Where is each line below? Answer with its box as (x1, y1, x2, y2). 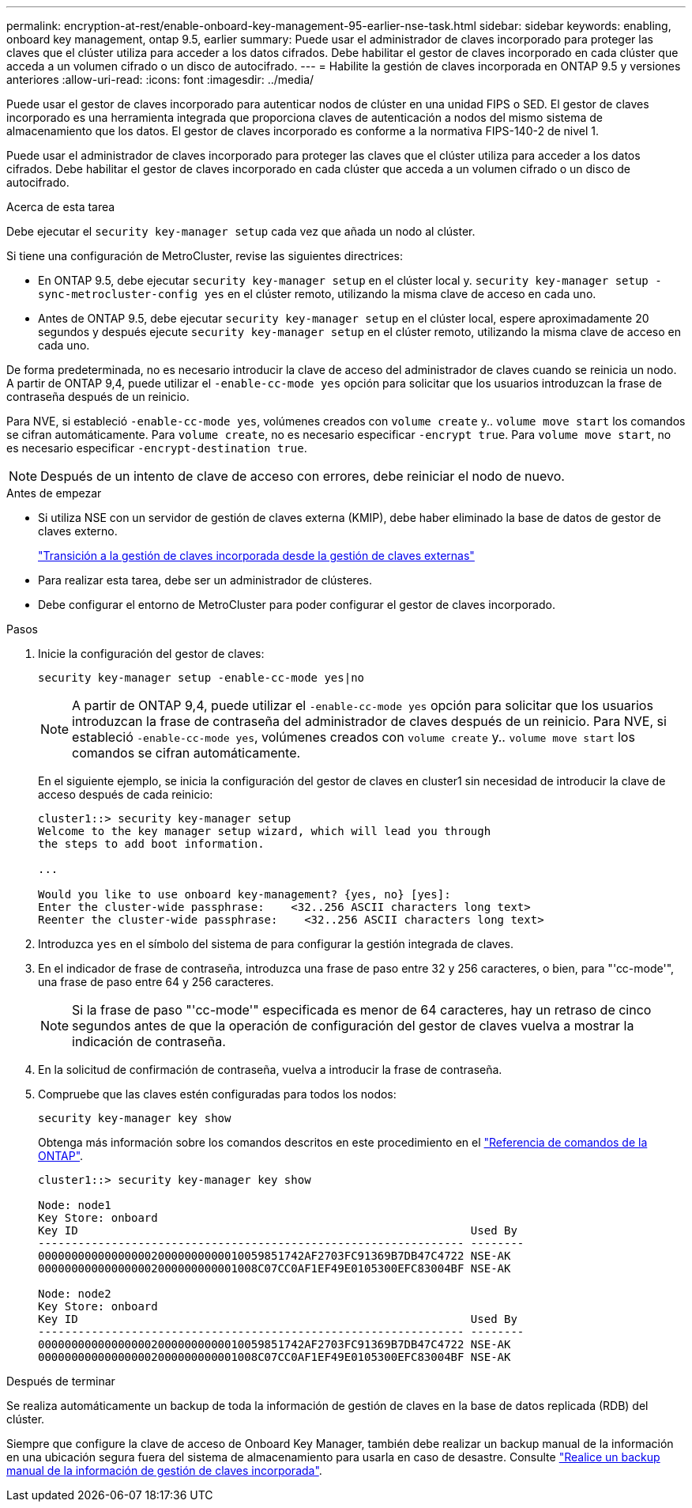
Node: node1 (38, 1199, 111, 1211)
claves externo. (38, 524, 118, 538)
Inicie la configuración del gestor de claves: (38, 647, 265, 660)
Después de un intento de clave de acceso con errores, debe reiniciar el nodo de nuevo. (40, 468, 565, 484)
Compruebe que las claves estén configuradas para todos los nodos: (38, 1087, 397, 1101)
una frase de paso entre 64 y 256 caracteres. (38, 975, 274, 988)
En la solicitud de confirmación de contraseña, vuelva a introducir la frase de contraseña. (38, 1063, 502, 1076)
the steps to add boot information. (38, 837, 265, 850)
